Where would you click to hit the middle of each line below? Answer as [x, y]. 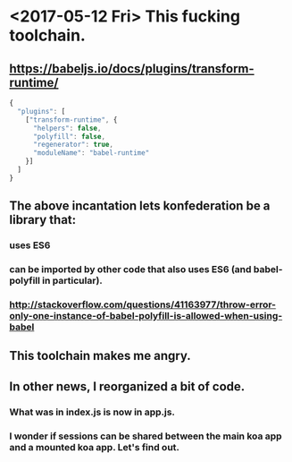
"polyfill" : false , [69, 136]
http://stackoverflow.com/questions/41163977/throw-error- [143, 304]
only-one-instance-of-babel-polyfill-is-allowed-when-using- [146, 315]
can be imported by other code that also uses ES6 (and [130, 269]
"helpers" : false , [67, 128]
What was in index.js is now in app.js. [92, 412]
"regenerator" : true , [73, 145]
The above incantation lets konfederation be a [140, 206]
